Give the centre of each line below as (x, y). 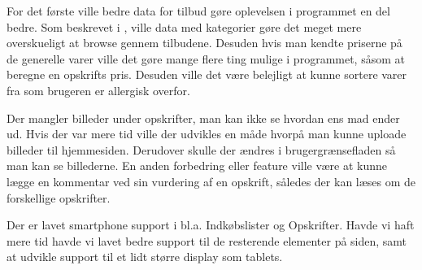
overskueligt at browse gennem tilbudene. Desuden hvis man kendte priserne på (204, 43)
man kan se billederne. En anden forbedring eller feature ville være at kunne (197, 165)
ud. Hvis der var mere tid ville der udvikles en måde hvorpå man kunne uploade (207, 134)
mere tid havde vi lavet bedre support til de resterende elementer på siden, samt (207, 240)
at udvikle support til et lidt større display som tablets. (145, 257)
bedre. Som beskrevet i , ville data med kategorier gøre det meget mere (184, 26)
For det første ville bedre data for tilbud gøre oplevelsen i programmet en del (198, 11)
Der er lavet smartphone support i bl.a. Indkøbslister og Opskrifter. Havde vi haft (211, 225)
